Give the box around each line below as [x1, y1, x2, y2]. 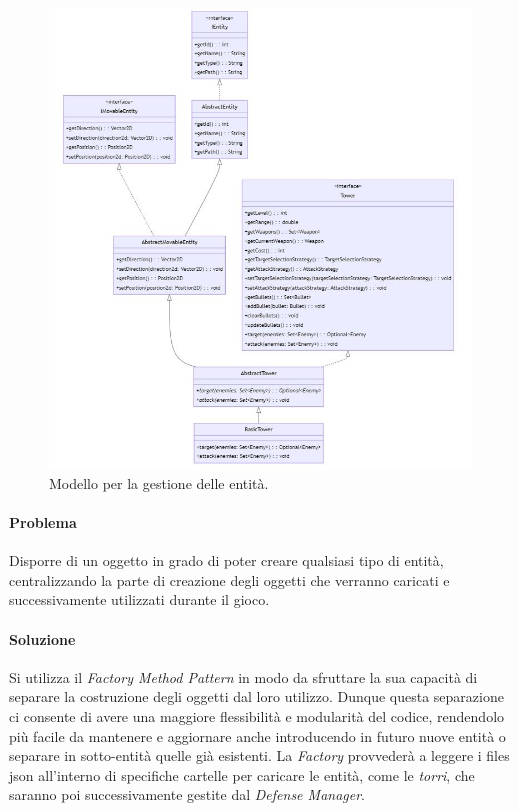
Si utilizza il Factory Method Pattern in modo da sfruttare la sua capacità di [9, 666, 478, 687]
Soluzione [9, 628, 76, 649]
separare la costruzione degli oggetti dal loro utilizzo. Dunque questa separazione [9, 686, 504, 707]
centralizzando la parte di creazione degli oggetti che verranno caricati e [9, 569, 450, 590]
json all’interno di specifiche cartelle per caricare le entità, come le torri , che [9, 764, 475, 785]
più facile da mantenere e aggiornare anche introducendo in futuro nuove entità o [9, 725, 506, 746]
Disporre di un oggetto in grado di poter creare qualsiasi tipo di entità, [9, 550, 444, 571]
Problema [9, 512, 77, 532]
